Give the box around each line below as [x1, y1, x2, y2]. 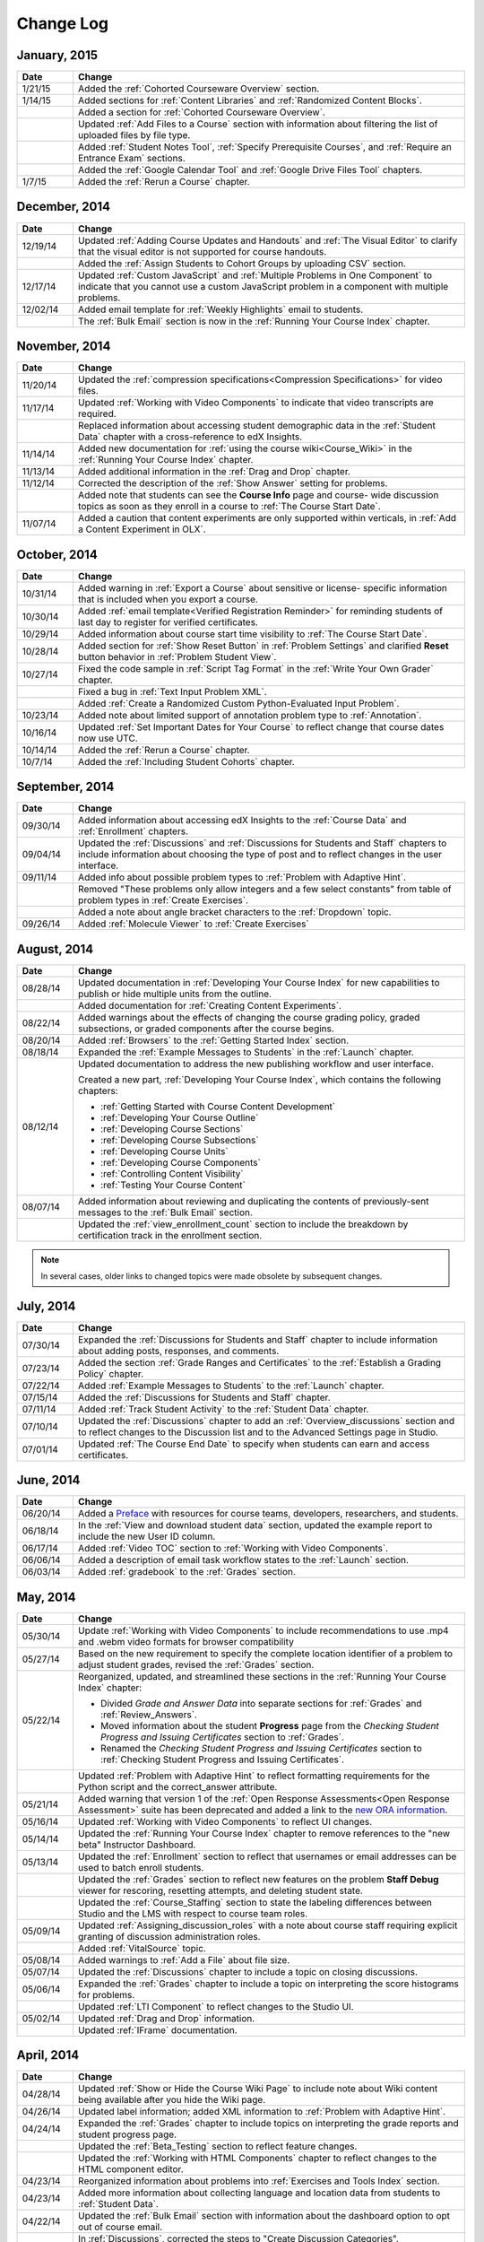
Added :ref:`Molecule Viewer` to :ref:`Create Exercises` [77, 917, 309, 930]
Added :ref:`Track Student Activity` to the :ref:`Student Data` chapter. [77, 1403, 369, 1415]
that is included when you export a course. [77, 593, 259, 605]
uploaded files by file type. [77, 129, 191, 142]
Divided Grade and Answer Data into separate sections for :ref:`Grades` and [99, 1697, 422, 1709]
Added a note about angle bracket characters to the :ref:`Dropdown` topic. [77, 906, 392, 918]
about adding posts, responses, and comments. [77, 1344, 280, 1357]
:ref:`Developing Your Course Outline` [99, 1111, 259, 1124]
